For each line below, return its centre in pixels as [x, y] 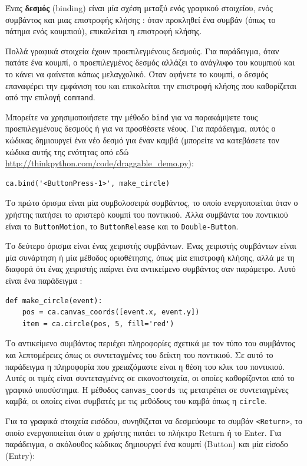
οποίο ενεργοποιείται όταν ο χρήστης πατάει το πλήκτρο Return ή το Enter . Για [143, 432]
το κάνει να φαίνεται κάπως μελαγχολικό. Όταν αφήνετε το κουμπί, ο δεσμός [137, 73]
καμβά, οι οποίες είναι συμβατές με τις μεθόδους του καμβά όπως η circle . [136, 401]
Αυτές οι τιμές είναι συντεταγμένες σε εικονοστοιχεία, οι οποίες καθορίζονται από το [150, 378]
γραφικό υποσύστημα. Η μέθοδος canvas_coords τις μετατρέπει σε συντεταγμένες [147, 389]
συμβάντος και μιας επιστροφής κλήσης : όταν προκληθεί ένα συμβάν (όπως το [141, 19]
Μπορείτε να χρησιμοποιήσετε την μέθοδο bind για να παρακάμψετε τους [132, 116]
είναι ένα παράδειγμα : [44, 280]
